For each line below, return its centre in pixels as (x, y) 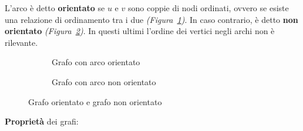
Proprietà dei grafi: (42, 121)
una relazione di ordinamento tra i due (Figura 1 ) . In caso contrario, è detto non (151, 19)
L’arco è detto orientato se (55, 8)
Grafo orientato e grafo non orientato (95, 101)
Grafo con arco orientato (96, 62)
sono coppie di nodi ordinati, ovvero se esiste (208, 8)
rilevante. (21, 42)
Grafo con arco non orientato (104, 81)
